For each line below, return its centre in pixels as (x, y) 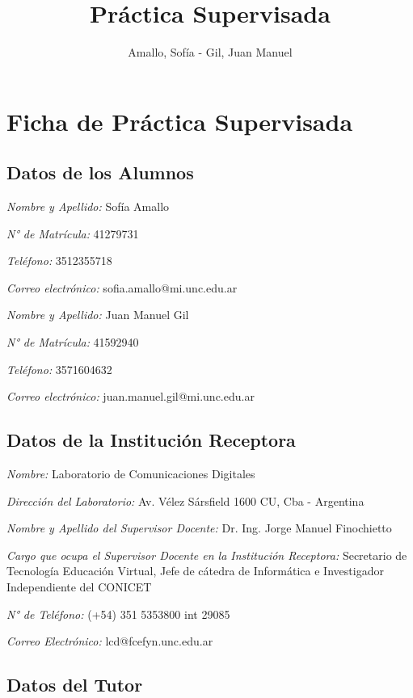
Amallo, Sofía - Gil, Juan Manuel (210, 52)
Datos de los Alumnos (100, 172)
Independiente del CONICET (79, 587)
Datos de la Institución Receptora (151, 440)
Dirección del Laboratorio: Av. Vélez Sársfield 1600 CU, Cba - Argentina (185, 500)
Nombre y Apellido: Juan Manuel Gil (98, 315)
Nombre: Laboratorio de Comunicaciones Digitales (131, 474)
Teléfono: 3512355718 (59, 261)
